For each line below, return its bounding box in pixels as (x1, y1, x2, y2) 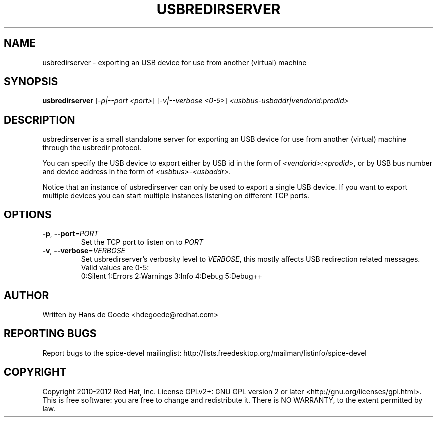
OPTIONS (4, 208, 52, 221)
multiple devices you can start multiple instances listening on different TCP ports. (42, 191, 309, 200)
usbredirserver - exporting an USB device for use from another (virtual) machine (42, 58, 307, 67)
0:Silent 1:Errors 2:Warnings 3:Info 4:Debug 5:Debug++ (81, 272, 262, 281)
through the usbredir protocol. (42, 143, 141, 152)
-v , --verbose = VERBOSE (42, 246, 126, 255)
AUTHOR (4, 289, 49, 302)
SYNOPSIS (4, 75, 58, 88)
